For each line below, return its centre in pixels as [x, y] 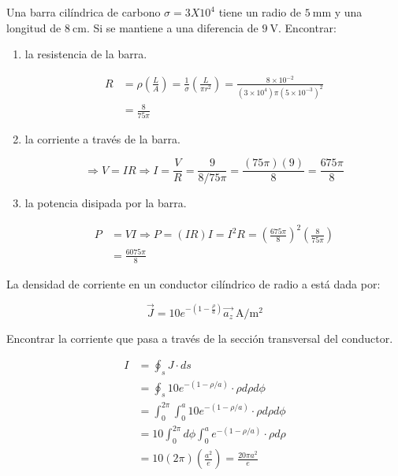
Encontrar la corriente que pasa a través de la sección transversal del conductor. [200, 338]
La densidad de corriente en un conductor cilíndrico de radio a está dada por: [193, 283]
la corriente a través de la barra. [102, 138]
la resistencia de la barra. [86, 54]
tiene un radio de [260, 12]
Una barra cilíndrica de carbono [84, 12]
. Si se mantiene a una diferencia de [172, 27]
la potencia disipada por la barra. [106, 203]
